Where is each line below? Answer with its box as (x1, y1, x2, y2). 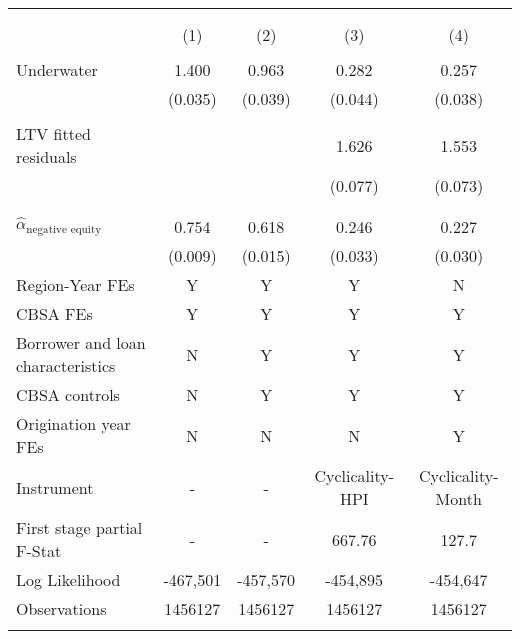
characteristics (16, 354, 116, 377)
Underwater (16, 58, 98, 81)
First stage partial (16, 516, 143, 539)
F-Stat (16, 539, 62, 562)
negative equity (26, 224, 102, 236)
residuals (16, 145, 77, 168)
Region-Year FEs (16, 273, 135, 296)
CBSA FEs (16, 302, 93, 325)
